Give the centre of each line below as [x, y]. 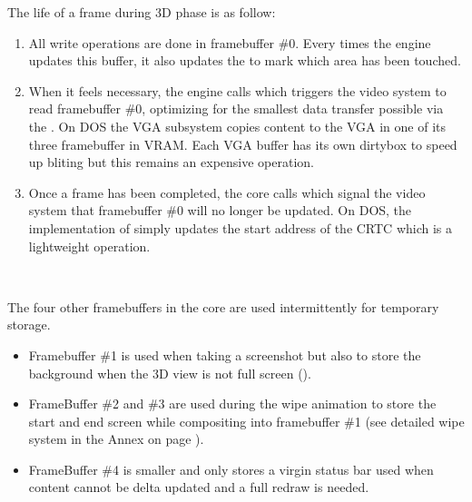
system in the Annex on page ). [116, 439]
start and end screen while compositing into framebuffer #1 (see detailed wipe [246, 421]
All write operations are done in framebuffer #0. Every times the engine [230, 42]
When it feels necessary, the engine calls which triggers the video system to [237, 90]
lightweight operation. [89, 246]
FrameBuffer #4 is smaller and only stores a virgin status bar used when [231, 469]
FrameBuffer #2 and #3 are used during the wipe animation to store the [232, 404]
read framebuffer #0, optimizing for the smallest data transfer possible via [236, 108]
